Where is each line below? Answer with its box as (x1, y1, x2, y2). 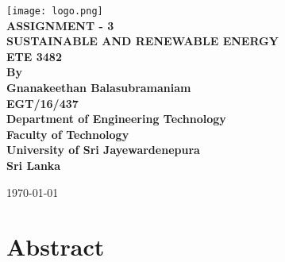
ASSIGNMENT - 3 (6, 17, 114, 33)
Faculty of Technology (6, 125, 129, 142)
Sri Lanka (6, 157, 61, 173)
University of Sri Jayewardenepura (6, 141, 200, 158)
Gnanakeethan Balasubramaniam (6, 79, 191, 96)
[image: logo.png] (6, 6, 103, 17)
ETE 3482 (6, 48, 62, 64)
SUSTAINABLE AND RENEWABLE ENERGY (6, 33, 279, 49)
